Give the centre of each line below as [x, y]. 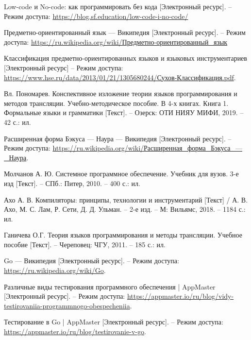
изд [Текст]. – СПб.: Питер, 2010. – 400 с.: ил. [72, 183]
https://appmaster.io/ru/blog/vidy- [180, 296]
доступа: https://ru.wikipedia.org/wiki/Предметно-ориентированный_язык [116, 42]
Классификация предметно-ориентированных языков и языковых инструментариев [125, 58]
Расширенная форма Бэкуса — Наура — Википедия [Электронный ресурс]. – [118, 138]
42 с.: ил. [17, 122]
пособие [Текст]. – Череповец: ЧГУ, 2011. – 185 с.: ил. [85, 244]
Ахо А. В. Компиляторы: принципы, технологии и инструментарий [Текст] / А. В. [126, 199]
